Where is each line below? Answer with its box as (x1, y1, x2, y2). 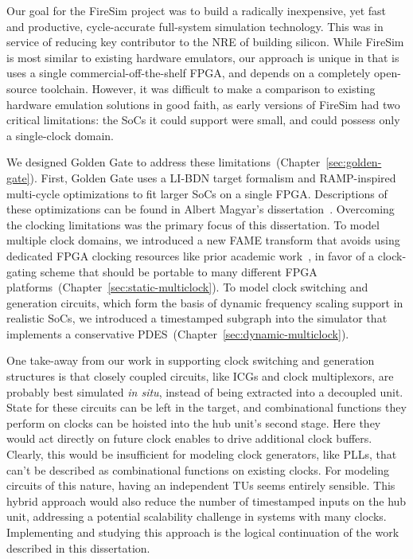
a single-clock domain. (6, 127, 115, 143)
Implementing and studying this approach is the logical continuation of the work (6, 524, 399, 540)
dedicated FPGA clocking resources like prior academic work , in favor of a (6, 247, 375, 264)
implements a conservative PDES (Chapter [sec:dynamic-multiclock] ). (6, 325, 349, 342)
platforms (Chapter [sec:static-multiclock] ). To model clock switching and (6, 279, 368, 295)
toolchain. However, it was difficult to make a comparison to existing (40, 80, 376, 96)
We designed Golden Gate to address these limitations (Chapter (6, 154, 321, 170)
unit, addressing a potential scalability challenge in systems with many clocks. (6, 508, 387, 525)
